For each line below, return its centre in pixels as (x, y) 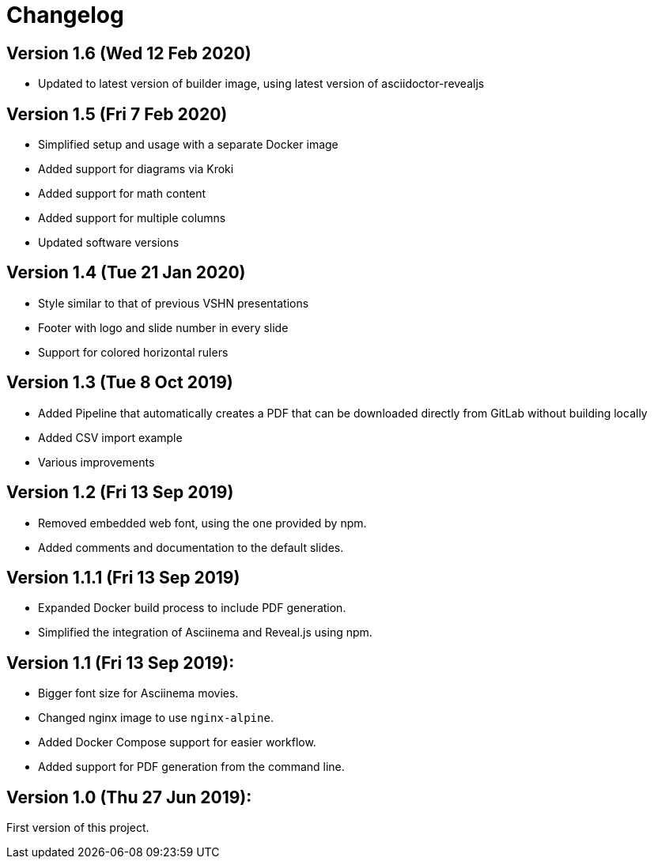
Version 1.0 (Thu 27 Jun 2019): (129, 797)
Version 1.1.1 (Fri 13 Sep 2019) (123, 577)
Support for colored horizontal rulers (133, 352)
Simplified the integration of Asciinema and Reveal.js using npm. (205, 633)
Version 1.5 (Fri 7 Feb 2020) (117, 114)
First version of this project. (78, 828)
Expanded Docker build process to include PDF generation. (192, 608)
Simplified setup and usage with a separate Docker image (188, 145)
